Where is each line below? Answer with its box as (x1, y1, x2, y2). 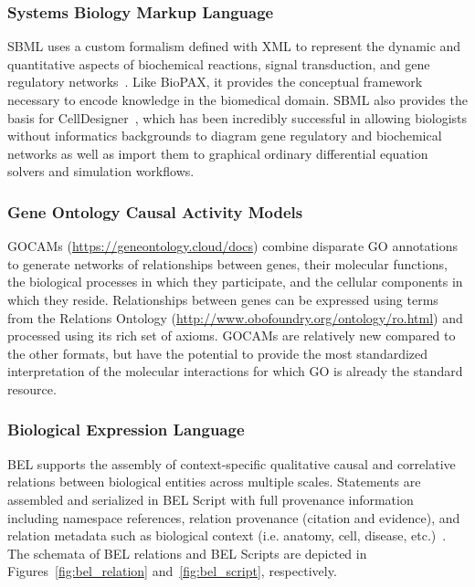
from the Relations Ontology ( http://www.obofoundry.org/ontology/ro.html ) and (7, 308, 463, 327)
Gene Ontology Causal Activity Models (7, 200, 303, 223)
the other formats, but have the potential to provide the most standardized (7, 343, 428, 362)
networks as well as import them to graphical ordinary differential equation (7, 143, 428, 162)
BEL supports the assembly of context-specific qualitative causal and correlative (7, 454, 456, 473)
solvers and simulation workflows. (7, 162, 195, 181)
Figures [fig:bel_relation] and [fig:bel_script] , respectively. (7, 561, 337, 581)
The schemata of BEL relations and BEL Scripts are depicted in (7, 543, 367, 562)
